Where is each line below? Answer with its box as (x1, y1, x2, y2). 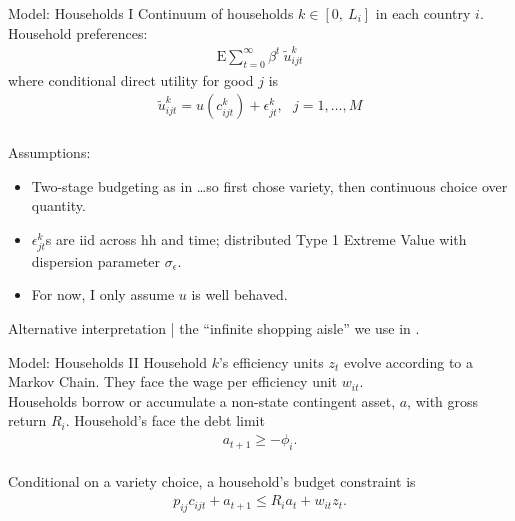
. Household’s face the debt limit (65, 410, 265, 431)
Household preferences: (8, 22, 148, 43)
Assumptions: (8, 141, 91, 162)
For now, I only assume (31, 284, 175, 305)
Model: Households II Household (8, 351, 207, 372)
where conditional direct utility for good (8, 69, 254, 90)
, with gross (407, 390, 479, 411)
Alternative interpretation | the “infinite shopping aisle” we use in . (8, 318, 420, 339)
